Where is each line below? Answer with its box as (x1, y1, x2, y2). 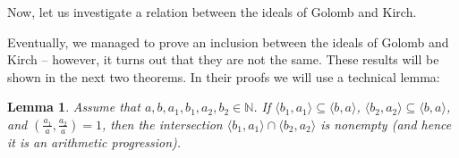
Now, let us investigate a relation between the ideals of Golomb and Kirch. (7, 3, 417, 21)
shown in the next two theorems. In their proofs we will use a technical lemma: (7, 67, 440, 86)
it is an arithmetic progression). (7, 132, 182, 151)
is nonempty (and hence (320, 114, 452, 133)
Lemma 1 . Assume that (7, 97, 140, 116)
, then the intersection (102, 114, 223, 133)
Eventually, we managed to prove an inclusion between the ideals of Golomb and (7, 32, 449, 51)
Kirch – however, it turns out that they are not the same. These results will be (7, 50, 439, 69)
